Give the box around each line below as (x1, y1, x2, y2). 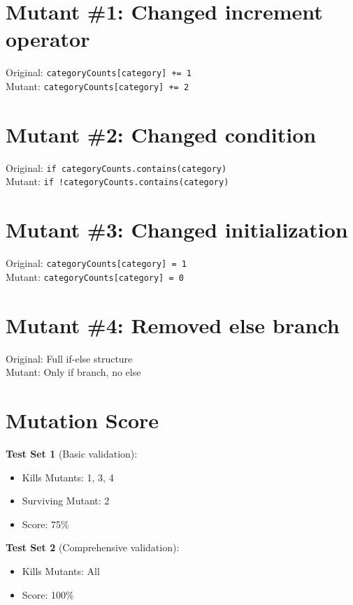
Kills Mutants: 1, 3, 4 (22, 469, 114, 484)
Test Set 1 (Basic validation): (6, 446, 138, 460)
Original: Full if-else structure (6, 351, 133, 365)
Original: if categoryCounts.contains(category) (6, 160, 227, 175)
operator (6, 24, 90, 53)
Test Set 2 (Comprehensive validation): (6, 540, 180, 555)
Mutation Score (6, 406, 159, 434)
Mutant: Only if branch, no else (6, 365, 141, 379)
